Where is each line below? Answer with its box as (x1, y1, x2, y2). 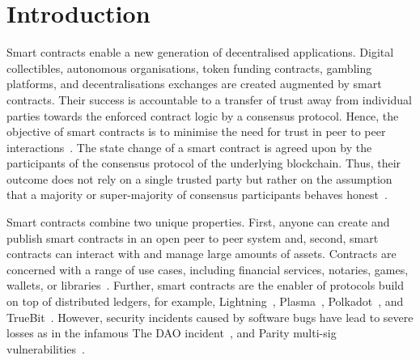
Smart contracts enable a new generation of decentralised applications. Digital (6, 44, 394, 61)
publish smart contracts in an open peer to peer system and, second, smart (6, 229, 379, 246)
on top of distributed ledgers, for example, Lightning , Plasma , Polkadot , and (6, 293, 404, 310)
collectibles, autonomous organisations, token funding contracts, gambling (6, 59, 372, 76)
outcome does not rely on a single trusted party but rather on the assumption (6, 170, 392, 187)
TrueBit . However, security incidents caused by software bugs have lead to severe (6, 308, 414, 325)
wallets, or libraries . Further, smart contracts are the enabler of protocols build (6, 277, 405, 294)
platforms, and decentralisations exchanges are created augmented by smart (6, 75, 382, 92)
